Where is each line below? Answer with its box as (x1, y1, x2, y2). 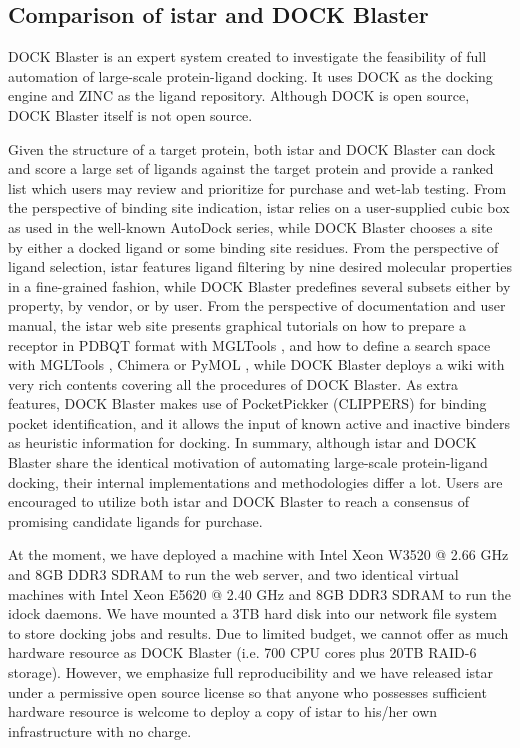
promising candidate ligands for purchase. (8, 510, 263, 531)
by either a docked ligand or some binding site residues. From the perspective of (8, 236, 499, 257)
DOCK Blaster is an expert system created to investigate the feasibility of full (8, 46, 487, 67)
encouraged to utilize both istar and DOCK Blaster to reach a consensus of (8, 491, 469, 512)
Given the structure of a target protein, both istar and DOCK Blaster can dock (8, 138, 496, 159)
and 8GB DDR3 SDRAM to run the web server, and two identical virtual (8, 564, 459, 585)
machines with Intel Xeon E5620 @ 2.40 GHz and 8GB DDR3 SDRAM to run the (8, 583, 511, 604)
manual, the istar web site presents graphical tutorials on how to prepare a (8, 314, 466, 335)
